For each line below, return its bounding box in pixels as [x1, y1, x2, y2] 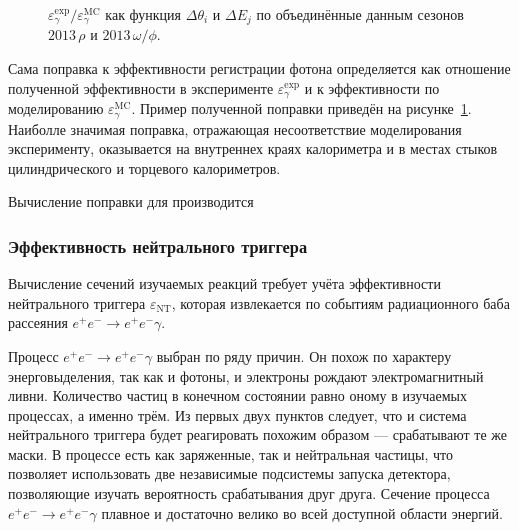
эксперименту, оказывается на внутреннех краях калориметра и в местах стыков [8, 138, 498, 159]
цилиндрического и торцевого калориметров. [8, 157, 281, 178]
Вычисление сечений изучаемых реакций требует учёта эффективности [8, 273, 441, 294]
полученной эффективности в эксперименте [8, 77, 274, 98]
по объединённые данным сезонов [256, 4, 464, 24]
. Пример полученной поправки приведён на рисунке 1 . [131, 98, 472, 119]
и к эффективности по [304, 77, 440, 98]
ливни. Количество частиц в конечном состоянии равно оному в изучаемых [8, 385, 467, 406]
